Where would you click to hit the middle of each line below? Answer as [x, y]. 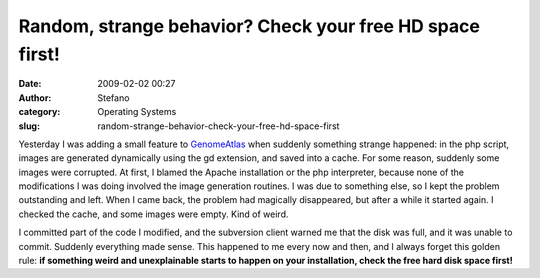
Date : [30, 84]
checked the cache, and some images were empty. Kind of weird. [153, 214]
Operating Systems [137, 112]
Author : [35, 97]
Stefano [113, 97]
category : [39, 112]
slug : [29, 126]
